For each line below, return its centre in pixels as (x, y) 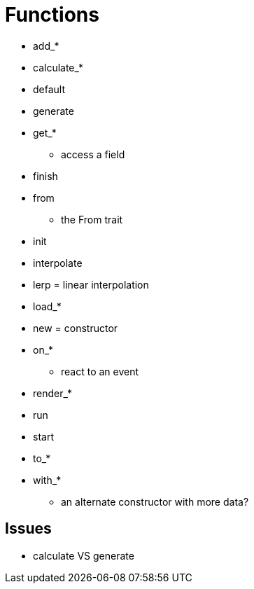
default (49, 89)
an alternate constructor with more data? (155, 501)
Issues (28, 529)
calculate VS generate (84, 555)
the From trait (92, 219)
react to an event (100, 371)
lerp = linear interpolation (91, 284)
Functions (52, 15)
